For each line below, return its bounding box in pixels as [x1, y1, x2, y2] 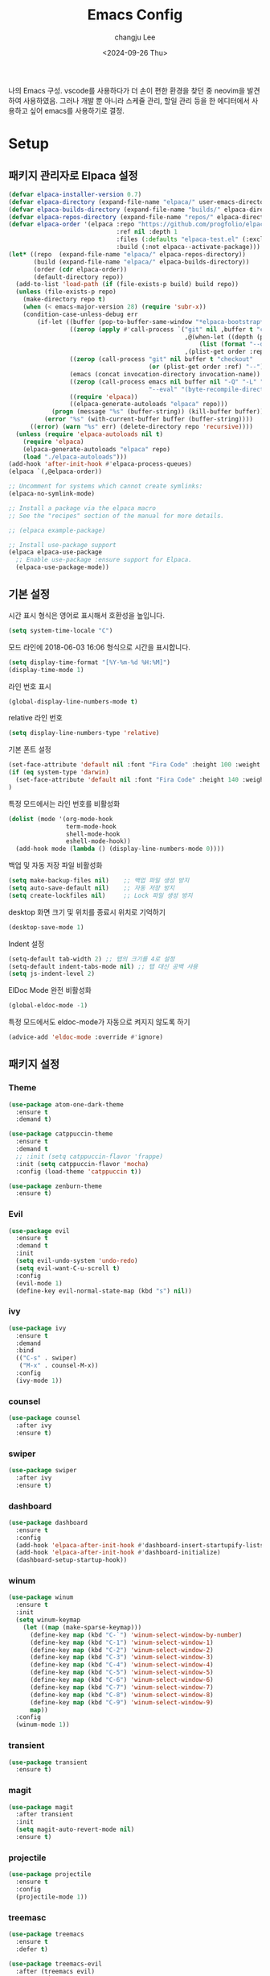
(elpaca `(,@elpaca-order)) [8, 467, 103, 476]
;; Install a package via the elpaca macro [8, 504, 157, 513]
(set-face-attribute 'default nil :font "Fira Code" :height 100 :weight [8, 761, 261, 769]
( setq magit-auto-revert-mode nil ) [15, 1825, 135, 1834]
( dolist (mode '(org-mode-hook [8, 815, 113, 823]
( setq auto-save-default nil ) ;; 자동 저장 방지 [8, 884, 175, 892]
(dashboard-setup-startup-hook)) [15, 1556, 128, 1564]
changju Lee [114, 32, 156, 42]
